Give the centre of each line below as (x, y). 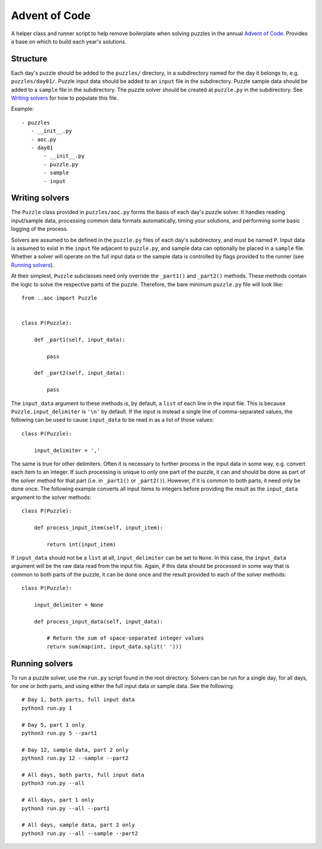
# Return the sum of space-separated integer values (125, 638)
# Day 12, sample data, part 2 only (75, 750)
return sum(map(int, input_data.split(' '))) (114, 646)
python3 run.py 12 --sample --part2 (75, 758)
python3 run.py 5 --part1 (60, 733)
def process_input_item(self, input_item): (98, 527)
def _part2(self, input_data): (80, 373)
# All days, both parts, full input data (83, 775)
